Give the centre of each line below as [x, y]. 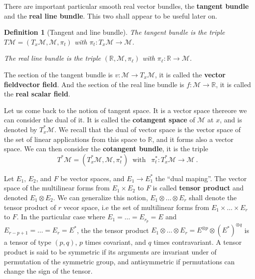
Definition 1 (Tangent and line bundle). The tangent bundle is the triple [115, 32]
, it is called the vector [190, 74]
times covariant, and [115, 242]
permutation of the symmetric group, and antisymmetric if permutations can [119, 261]
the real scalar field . [37, 94]
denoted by [21, 129]
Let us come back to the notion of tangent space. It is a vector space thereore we [126, 110]
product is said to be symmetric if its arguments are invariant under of [110, 252]
